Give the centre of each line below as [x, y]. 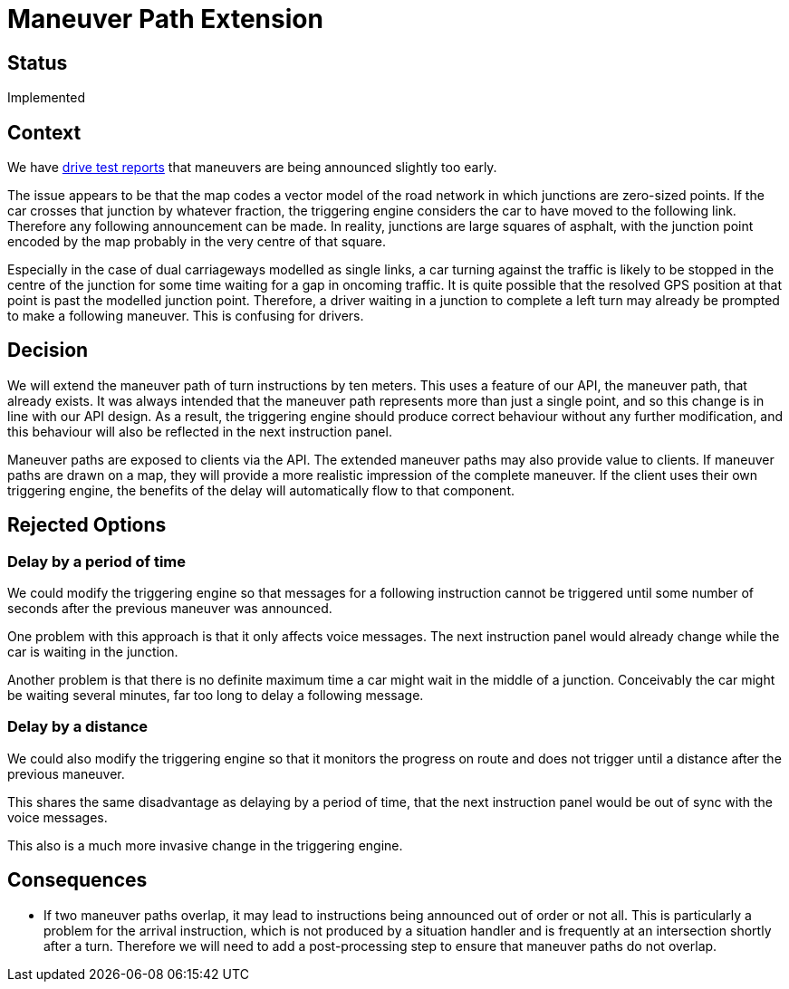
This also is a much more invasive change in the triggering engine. [205, 845]
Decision [48, 350]
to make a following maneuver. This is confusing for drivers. [186, 316]
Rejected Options [87, 525]
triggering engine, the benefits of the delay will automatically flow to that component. [261, 490]
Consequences [77, 880]
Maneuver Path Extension [165, 19]
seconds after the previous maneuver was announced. [170, 609]
